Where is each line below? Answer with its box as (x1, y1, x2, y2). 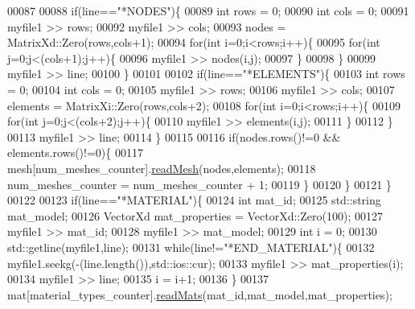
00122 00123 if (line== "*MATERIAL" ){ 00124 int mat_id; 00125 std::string (7, 192, 381, 208)
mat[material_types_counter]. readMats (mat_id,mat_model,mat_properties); (7, 286, 392, 303)
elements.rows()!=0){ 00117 (7, 144, 143, 161)
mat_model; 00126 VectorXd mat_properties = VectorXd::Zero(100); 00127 (7, 207, 383, 224)
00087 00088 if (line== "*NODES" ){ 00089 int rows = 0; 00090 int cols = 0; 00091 (7, 2, 409, 19)
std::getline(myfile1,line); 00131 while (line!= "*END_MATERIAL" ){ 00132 (7, 238, 375, 255)
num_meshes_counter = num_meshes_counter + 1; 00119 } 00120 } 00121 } (7, 175, 392, 192)
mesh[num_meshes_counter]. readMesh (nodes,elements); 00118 (7, 159, 316, 176)
